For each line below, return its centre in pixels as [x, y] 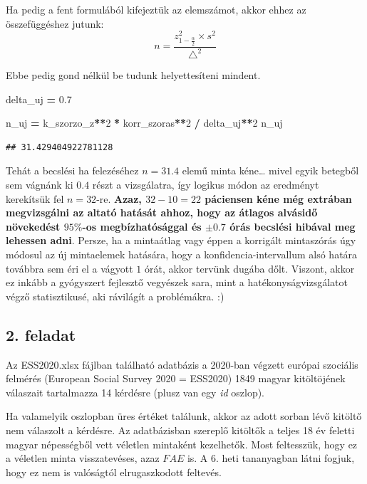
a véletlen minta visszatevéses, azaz [83, 458]
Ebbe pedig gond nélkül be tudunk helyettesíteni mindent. [133, 75]
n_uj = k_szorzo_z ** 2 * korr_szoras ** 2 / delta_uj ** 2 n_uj [144, 123]
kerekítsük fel [35, 198]
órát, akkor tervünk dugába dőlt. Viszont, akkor [249, 268]
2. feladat [41, 334]
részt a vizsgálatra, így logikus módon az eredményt [206, 184]
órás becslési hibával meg [293, 226]
